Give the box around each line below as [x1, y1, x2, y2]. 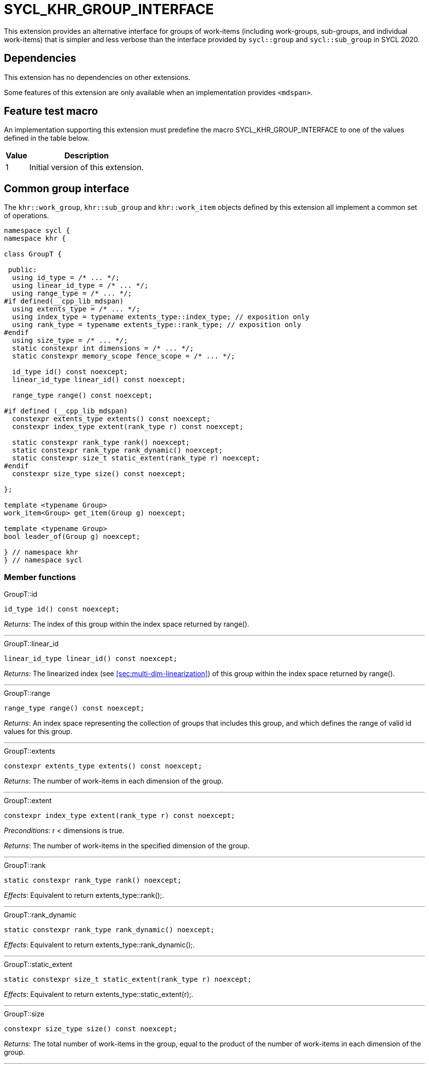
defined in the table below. [4, 134, 90, 143]
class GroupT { [4, 250, 62, 258]
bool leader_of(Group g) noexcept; [4, 533, 141, 541]
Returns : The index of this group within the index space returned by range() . [4, 620, 249, 629]
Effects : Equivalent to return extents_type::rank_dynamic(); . [4, 941, 195, 949]
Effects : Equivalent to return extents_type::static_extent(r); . [4, 990, 193, 999]
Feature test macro [4, 105, 98, 118]
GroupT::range [4, 689, 50, 698]
